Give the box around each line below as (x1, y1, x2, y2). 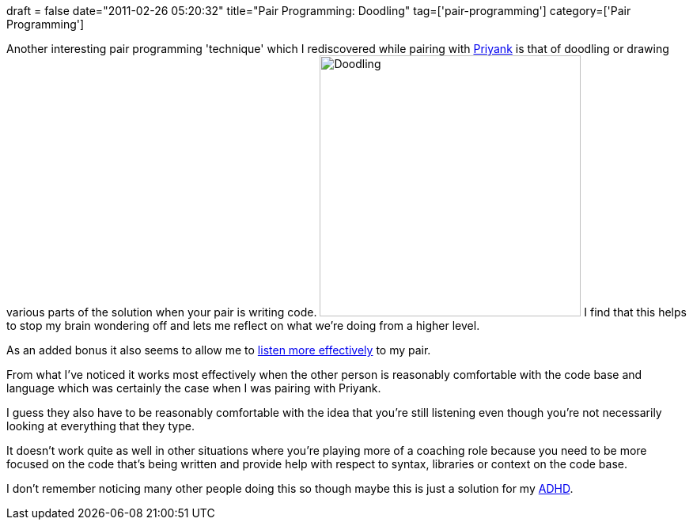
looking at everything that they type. (6, 419, 195, 433)
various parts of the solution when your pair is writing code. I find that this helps (6, 305, 687, 319)
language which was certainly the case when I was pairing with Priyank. (6, 381, 381, 395)
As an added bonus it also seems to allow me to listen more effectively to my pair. (6, 343, 431, 357)
